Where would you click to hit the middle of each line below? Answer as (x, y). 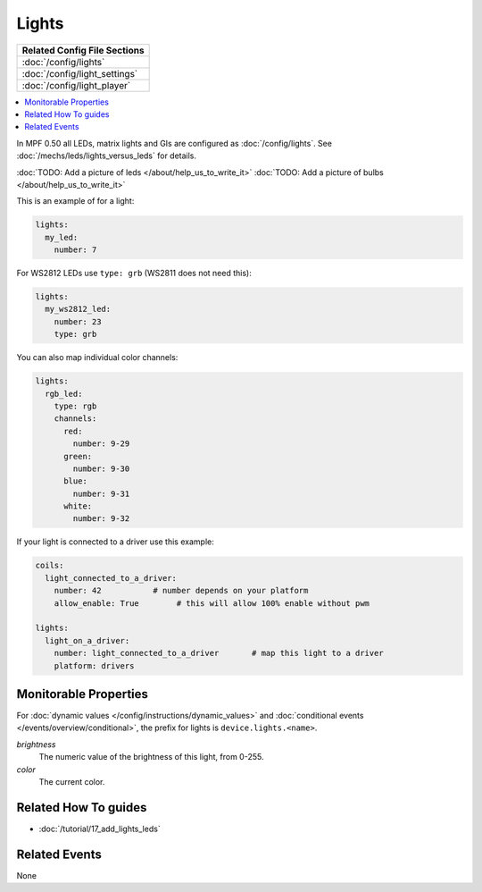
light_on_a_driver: (87, 640)
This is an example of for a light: (75, 201)
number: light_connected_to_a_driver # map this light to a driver (219, 653)
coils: (50, 566)
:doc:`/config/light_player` (76, 85)
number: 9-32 (101, 519)
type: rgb (75, 406)
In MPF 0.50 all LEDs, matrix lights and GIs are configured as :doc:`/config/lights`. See (174, 143)
